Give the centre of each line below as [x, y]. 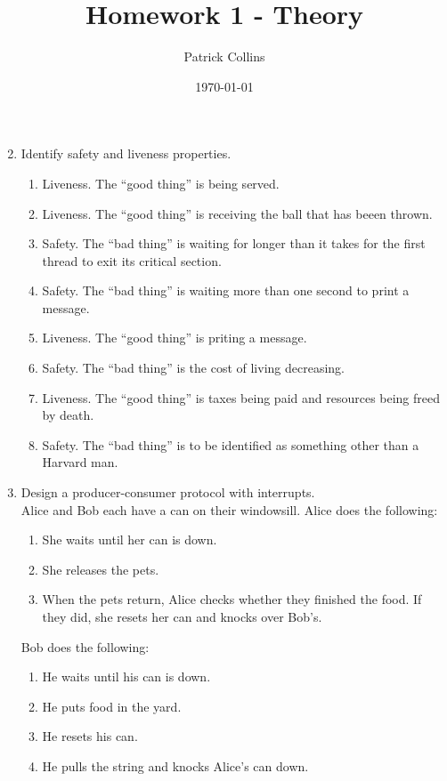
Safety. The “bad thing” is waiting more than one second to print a [226, 290]
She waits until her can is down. [130, 539]
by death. [68, 415]
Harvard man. [80, 462]
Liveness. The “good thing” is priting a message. [175, 338]
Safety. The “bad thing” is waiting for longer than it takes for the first [234, 243]
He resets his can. [90, 736]
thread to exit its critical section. [132, 260]
